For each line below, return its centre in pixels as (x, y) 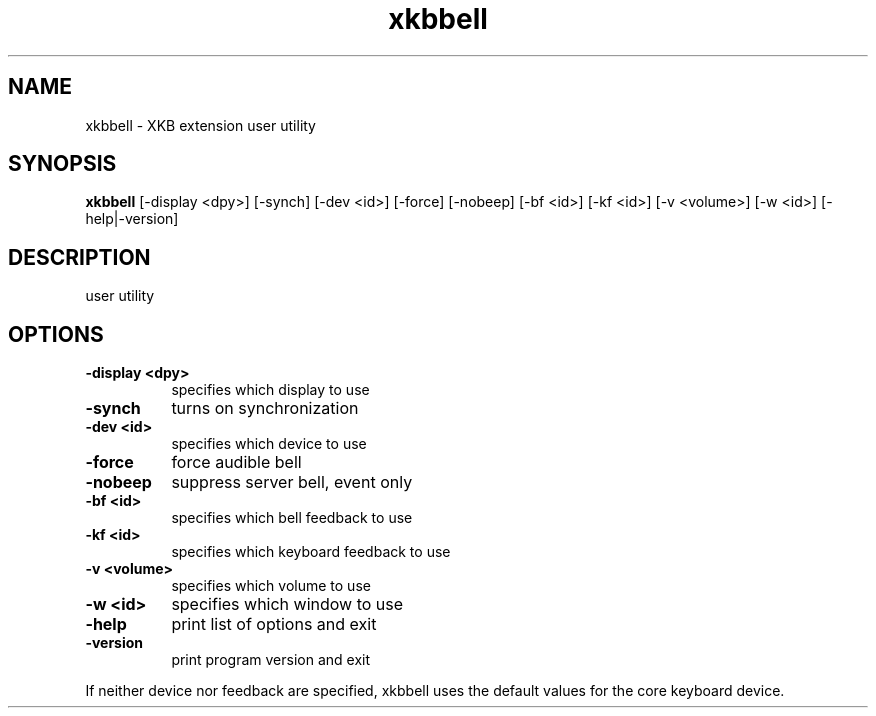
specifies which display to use (270, 390)
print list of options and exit (274, 624)
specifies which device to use (269, 444)
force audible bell (236, 462)
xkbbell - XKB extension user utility (200, 125)
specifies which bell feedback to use (292, 518)
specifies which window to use (287, 604)
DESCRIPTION (79, 257)
